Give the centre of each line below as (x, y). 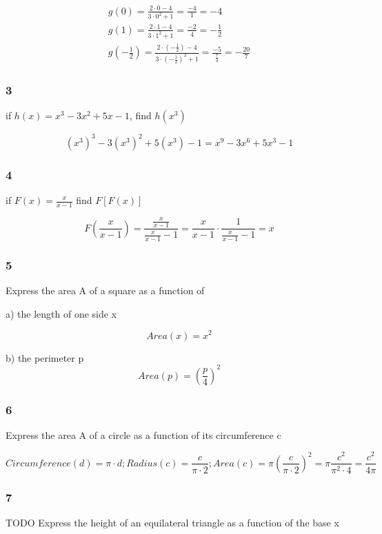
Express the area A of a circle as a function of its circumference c (143, 434)
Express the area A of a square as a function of (105, 290)
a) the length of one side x (61, 313)
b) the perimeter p (45, 357)
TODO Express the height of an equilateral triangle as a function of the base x (172, 523)
